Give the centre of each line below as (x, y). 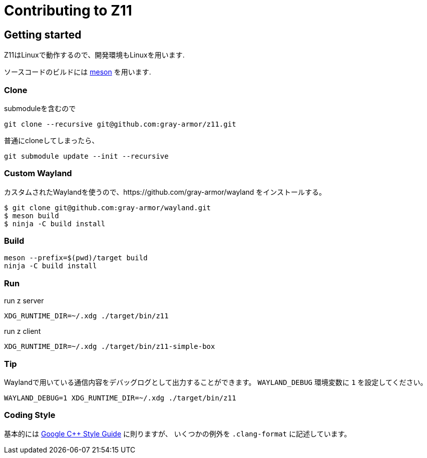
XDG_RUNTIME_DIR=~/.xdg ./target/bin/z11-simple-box (110, 347)
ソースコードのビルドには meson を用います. (78, 72)
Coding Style (30, 415)
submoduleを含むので (40, 108)
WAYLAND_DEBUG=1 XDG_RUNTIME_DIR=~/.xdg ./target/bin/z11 (120, 398)
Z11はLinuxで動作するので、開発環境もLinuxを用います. (94, 55)
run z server (24, 301)
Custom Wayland (38, 173)
